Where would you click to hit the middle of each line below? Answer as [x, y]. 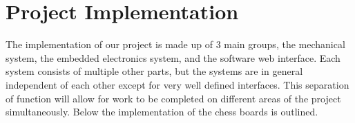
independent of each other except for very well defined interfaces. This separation [177, 84]
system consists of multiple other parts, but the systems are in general [154, 71]
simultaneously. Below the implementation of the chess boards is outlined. [162, 112]
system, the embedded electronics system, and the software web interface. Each [173, 57]
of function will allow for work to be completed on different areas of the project [173, 98]
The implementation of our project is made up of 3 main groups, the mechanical [175, 44]
